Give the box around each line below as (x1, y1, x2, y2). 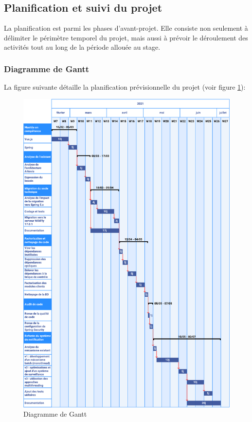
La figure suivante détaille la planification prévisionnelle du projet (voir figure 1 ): (4, 82, 246, 92)
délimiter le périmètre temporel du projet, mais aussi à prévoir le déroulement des (4, 32, 248, 42)
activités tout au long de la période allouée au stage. (4, 42, 161, 52)
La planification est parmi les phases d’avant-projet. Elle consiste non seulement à (4, 23, 248, 33)
